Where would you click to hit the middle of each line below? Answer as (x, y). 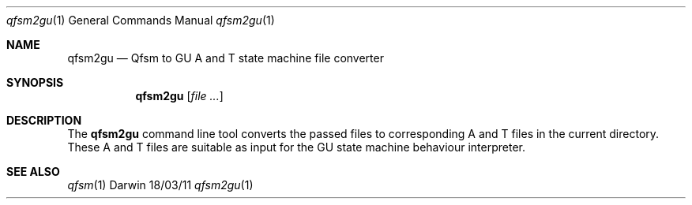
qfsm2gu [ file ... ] (179, 96)
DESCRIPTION (44, 120)
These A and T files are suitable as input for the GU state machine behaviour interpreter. (296, 147)
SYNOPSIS (35, 82)
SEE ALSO (33, 171)
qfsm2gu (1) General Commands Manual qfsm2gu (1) (141, 20)
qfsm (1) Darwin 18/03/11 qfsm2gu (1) (160, 185)
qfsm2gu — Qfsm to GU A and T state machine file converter (226, 58)
